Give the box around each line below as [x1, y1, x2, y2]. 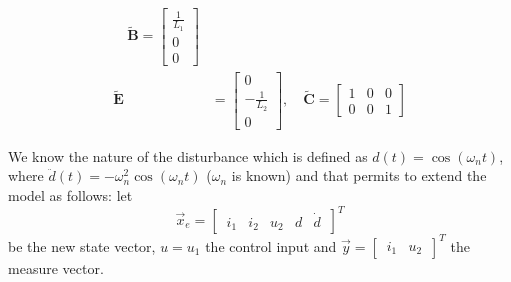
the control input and [205, 235, 337, 256]
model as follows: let [8, 184, 133, 205]
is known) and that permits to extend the [231, 165, 487, 186]
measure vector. [8, 257, 104, 278]
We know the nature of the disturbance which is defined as [8, 145, 368, 166]
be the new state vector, [8, 235, 156, 256]
